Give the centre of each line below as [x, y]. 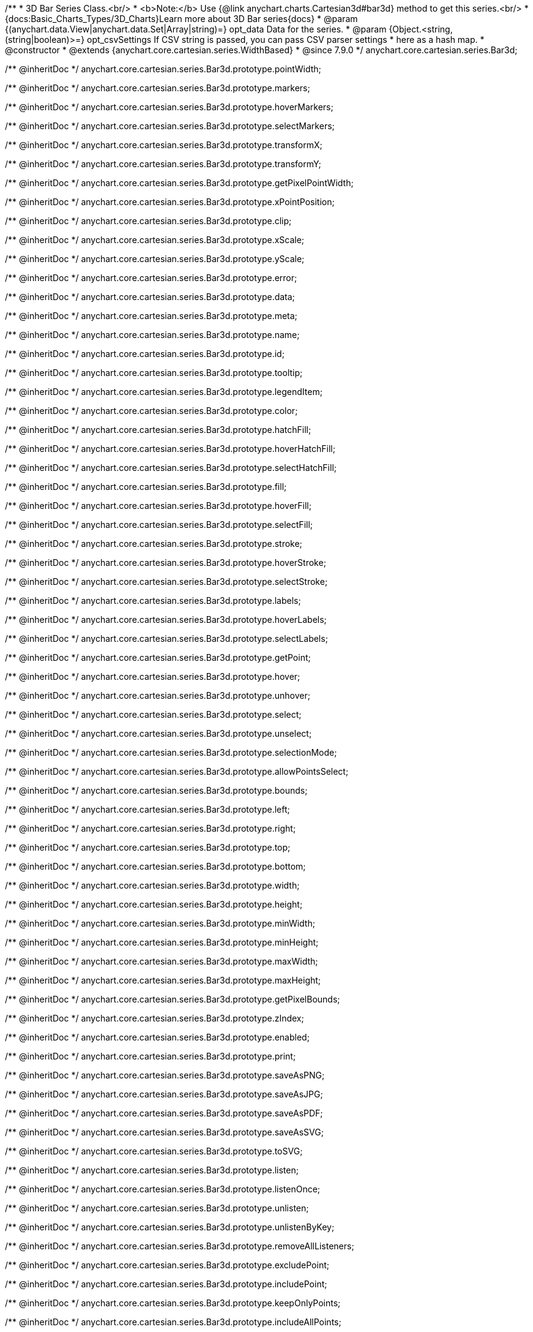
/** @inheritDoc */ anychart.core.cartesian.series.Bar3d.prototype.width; [152, 885]
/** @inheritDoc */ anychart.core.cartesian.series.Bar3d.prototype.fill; [146, 487]
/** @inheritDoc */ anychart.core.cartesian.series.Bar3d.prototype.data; [150, 297]
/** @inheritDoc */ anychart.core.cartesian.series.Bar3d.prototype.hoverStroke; [166, 563]
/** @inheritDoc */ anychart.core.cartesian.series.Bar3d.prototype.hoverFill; [158, 506]
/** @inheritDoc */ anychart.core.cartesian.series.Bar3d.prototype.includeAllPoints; [173, 1322]
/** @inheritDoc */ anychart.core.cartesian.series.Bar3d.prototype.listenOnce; [163, 1189]
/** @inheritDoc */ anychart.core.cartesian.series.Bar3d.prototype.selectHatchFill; [171, 468]
